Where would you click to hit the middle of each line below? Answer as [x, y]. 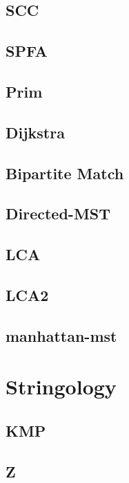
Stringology [61, 386]
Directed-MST [58, 213]
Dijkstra [35, 132]
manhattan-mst [61, 335]
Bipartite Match [65, 173]
